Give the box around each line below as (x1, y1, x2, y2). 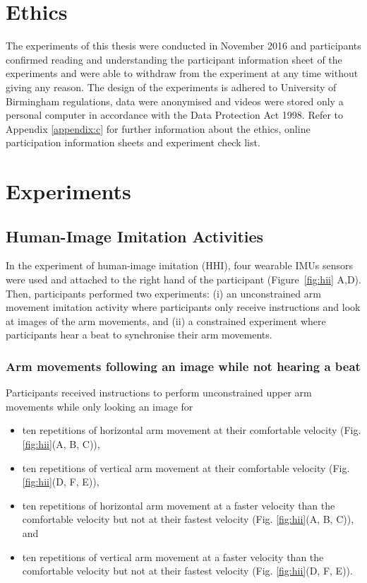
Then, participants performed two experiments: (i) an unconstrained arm (6, 285, 321, 300)
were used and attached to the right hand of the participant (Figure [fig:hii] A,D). (6, 272, 361, 287)
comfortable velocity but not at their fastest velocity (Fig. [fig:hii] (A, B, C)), (22, 512, 354, 526)
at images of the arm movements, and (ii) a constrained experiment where (6, 313, 326, 328)
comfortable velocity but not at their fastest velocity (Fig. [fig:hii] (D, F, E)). (22, 563, 353, 578)
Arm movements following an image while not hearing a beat (6, 357, 361, 375)
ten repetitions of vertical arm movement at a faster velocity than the (22, 549, 324, 564)
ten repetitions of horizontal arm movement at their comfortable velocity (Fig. (22, 423, 361, 437)
